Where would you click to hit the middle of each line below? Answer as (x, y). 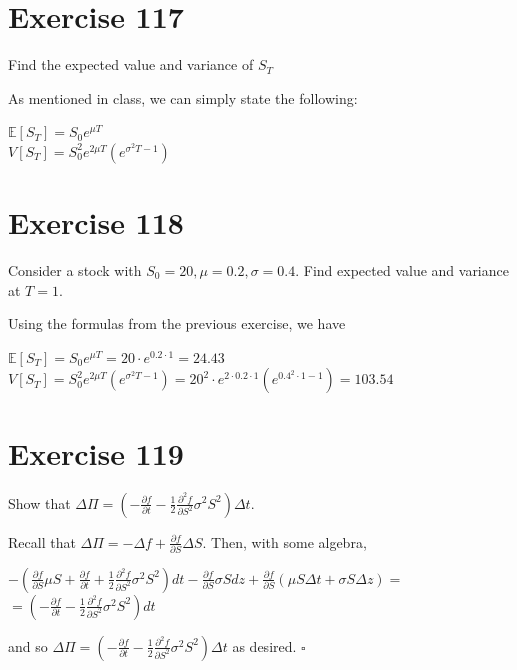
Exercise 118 (96, 222)
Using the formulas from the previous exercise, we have (177, 323)
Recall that (42, 541)
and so (28, 645)
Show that (39, 502)
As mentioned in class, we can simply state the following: (183, 97)
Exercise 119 (96, 452)
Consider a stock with (75, 270)
